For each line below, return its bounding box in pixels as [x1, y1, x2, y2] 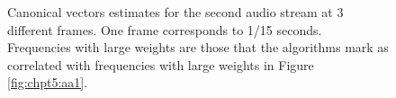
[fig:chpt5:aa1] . [7, 73, 88, 92]
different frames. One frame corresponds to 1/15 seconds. [7, 20, 322, 39]
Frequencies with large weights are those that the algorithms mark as [7, 38, 389, 57]
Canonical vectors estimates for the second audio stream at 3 [7, 3, 344, 21]
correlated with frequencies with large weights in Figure [7, 55, 314, 74]
